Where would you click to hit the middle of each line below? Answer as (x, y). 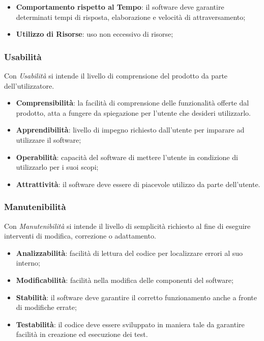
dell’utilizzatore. (29, 85)
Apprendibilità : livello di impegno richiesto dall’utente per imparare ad (130, 130)
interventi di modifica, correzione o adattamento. (80, 236)
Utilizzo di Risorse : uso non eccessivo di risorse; (95, 34)
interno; (28, 263)
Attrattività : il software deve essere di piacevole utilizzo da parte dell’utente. (138, 184)
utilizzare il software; (49, 139)
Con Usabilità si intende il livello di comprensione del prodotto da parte (116, 75)
